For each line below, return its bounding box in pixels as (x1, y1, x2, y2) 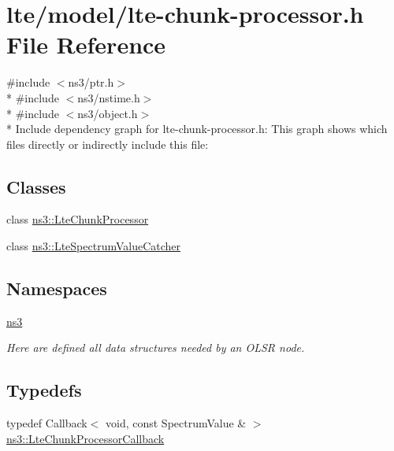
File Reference (6, 28, 166, 61)
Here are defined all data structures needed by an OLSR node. (6, 339, 305, 356)
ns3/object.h (77, 105, 138, 121)
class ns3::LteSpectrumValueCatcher (6, 238, 181, 254)
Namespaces (6, 276, 107, 301)
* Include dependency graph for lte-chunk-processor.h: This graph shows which (6, 120, 388, 137)
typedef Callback (6, 415, 87, 431)
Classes (6, 174, 66, 198)
